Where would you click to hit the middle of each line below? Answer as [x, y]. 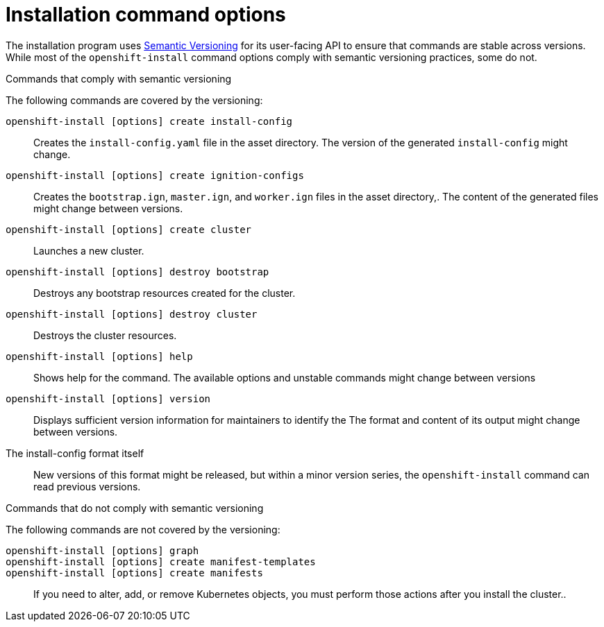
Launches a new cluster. [89, 250]
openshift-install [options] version [108, 398]
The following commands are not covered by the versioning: [143, 529]
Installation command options [146, 15]
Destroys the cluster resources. [105, 335]
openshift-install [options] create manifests [134, 573]
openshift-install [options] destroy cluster [132, 314]
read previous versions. [87, 486]
